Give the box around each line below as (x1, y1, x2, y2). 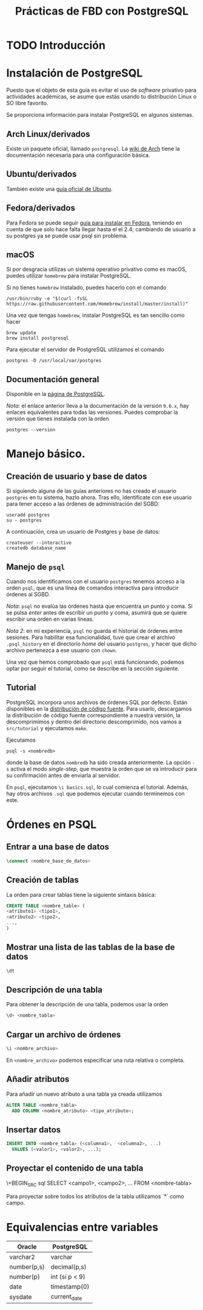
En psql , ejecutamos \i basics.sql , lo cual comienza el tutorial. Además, (6, 783, 189, 790)
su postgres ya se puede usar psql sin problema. (6, 232, 128, 239)
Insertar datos (6, 1124, 61, 1135)
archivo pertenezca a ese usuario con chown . (6, 647, 117, 653)
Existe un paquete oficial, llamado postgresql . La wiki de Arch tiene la (6, 145, 180, 152)
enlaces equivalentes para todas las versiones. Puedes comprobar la (6, 409, 178, 416)
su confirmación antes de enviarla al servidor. (6, 772, 121, 779)
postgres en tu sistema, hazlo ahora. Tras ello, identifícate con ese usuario (6, 494, 192, 501)
